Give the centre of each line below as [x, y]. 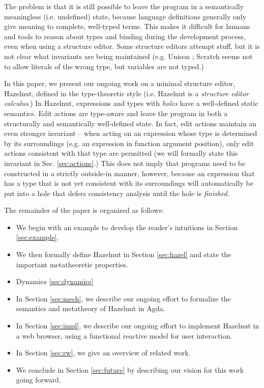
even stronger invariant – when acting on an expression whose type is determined [131, 133]
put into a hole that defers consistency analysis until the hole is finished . [117, 193]
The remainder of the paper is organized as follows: [84, 210]
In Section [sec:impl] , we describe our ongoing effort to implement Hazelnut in [138, 326]
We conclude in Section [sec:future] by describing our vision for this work [130, 369]
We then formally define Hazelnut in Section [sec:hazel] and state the [124, 254]
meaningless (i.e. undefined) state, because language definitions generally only [125, 16]
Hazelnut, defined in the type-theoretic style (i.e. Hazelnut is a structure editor [127, 93]
